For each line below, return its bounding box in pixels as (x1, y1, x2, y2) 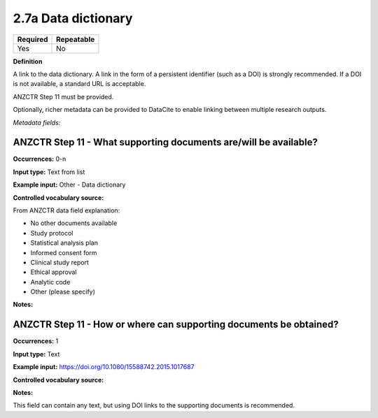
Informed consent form (30, 248, 97, 257)
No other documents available (30, 219, 118, 227)
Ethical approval (30, 268, 77, 276)
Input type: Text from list (13, 168, 85, 176)
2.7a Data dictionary (13, 10, 133, 26)
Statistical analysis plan (30, 238, 98, 247)
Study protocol (30, 229, 73, 237)
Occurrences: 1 (13, 337, 59, 345)
